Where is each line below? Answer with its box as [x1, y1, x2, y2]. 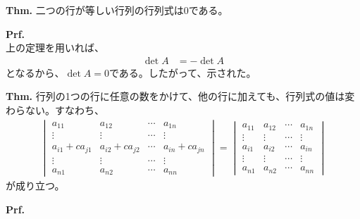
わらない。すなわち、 [6, 103, 104, 117]
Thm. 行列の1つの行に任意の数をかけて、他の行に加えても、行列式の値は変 [6, 89, 355, 104]
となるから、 [6, 65, 65, 80]
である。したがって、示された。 [108, 65, 256, 80]
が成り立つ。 [6, 178, 65, 193]
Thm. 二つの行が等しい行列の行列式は [6, 3, 184, 17]
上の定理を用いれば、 [6, 40, 104, 55]
